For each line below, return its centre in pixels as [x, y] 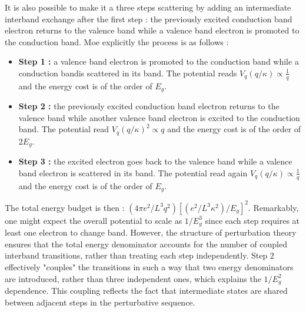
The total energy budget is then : [65, 207]
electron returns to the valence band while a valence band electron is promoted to [152, 30]
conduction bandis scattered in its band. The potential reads [128, 73]
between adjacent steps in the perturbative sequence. [100, 302]
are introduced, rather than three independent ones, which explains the [133, 278]
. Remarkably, [273, 207]
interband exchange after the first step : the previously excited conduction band [149, 19]
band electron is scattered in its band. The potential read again [133, 172]
